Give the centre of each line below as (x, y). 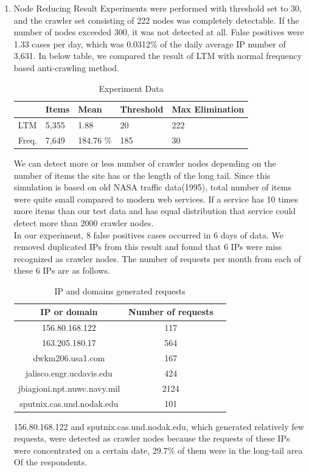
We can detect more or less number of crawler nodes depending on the (145, 163)
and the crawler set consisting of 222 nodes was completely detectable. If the (156, 20)
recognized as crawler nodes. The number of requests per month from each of (157, 258)
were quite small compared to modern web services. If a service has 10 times (156, 199)
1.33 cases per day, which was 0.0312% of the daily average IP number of (150, 43)
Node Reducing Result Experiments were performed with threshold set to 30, (158, 8)
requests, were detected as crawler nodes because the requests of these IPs (152, 438)
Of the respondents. (50, 462)
